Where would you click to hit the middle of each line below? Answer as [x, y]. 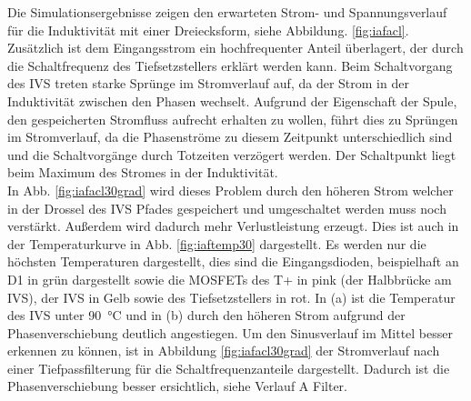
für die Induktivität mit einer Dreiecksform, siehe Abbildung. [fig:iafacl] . [208, 30]
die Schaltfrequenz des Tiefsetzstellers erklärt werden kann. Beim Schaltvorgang [230, 65]
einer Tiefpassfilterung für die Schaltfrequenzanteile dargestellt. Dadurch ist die [229, 368]
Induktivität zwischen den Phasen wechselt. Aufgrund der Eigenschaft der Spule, [232, 100]
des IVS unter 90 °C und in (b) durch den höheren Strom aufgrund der [206, 315]
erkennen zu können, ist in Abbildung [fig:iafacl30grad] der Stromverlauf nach [224, 351]
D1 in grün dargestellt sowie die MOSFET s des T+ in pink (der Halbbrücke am [230, 279]
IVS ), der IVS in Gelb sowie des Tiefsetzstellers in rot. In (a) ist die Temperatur [231, 297]
